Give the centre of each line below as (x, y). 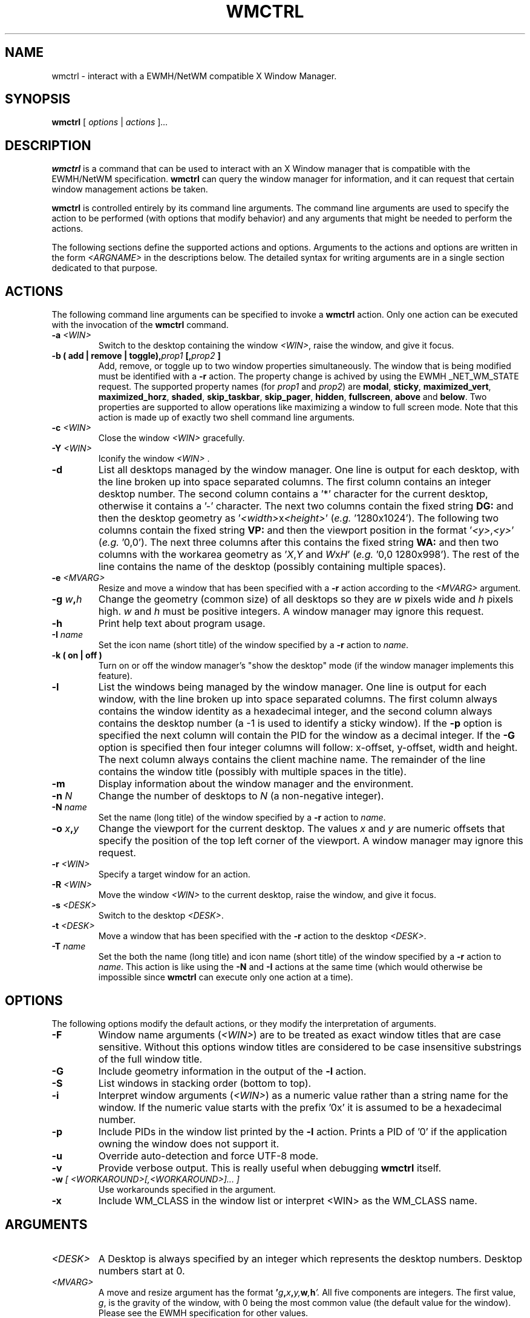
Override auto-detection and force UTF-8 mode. (208, 1156)
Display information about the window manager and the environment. (256, 784)
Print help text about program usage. (182, 624)
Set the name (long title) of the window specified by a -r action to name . (242, 818)
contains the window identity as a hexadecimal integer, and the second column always (295, 711)
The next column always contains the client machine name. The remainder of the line (292, 760)
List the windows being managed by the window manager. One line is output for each (293, 687)
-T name (69, 946)
